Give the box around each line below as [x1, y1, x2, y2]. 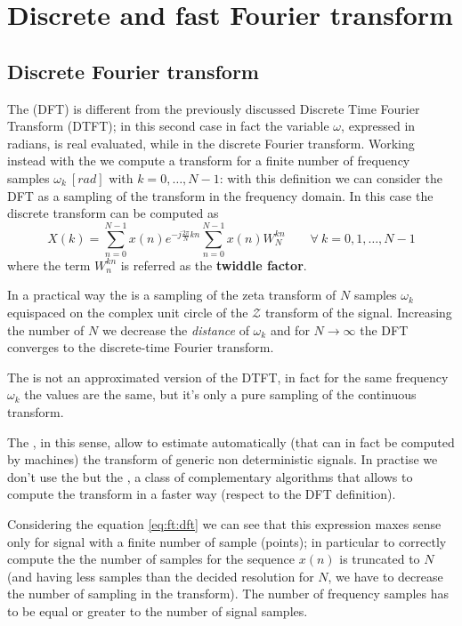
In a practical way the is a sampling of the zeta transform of [7, 285, 336, 304]
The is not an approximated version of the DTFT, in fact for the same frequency [7, 367, 449, 386]
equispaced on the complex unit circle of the [7, 303, 248, 322]
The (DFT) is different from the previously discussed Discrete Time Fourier [7, 99, 420, 117]
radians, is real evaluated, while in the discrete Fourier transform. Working [7, 133, 415, 152]
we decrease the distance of [101, 320, 249, 339]
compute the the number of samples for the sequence [7, 550, 296, 568]
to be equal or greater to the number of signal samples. [7, 601, 308, 620]
